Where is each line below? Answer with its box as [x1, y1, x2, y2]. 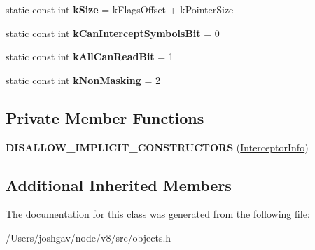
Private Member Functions [6, 106, 204, 128]
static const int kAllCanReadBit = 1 [6, 49, 174, 64]
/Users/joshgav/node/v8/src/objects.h [6, 230, 171, 244]
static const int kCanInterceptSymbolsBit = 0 [6, 25, 220, 40]
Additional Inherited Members [6, 174, 232, 195]
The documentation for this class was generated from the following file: [6, 207, 310, 221]
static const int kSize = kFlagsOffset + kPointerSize [6, 2, 234, 16]
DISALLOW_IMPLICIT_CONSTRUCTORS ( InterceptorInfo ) [6, 139, 309, 154]
